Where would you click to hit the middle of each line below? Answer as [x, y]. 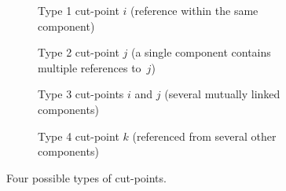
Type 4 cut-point [79, 136]
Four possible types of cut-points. [86, 177]
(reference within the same [194, 10]
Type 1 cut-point [79, 10]
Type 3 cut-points [81, 94]
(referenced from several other [204, 136]
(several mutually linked [222, 94]
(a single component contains [201, 52]
